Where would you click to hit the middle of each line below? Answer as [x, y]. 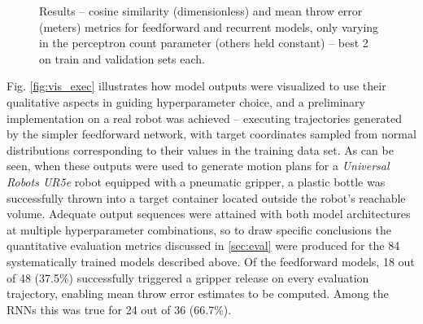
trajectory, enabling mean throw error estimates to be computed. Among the [198, 293]
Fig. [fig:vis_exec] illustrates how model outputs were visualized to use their [196, 86]
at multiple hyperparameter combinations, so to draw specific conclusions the [199, 229]
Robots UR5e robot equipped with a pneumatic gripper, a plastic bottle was [196, 181]
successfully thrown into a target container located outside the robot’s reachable [206, 197]
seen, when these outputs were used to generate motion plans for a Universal [198, 166]
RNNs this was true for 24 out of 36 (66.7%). [119, 309]
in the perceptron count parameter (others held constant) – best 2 [204, 43]
